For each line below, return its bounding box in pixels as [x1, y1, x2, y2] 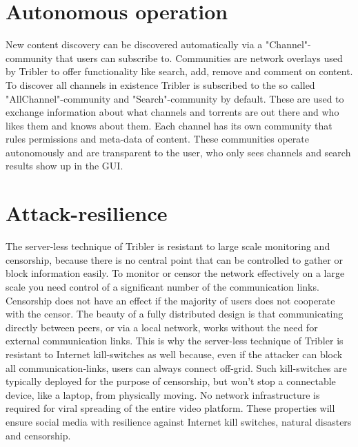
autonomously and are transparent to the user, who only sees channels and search [6, 145, 351, 159]
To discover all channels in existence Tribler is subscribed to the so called [6, 77, 315, 92]
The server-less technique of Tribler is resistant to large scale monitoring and [6, 239, 330, 253]
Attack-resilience [6, 199, 168, 227]
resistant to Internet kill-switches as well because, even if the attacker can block [6, 346, 343, 361]
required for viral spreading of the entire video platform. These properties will [6, 401, 335, 415]
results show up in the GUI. [6, 158, 123, 173]
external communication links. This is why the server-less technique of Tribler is [6, 333, 344, 348]
